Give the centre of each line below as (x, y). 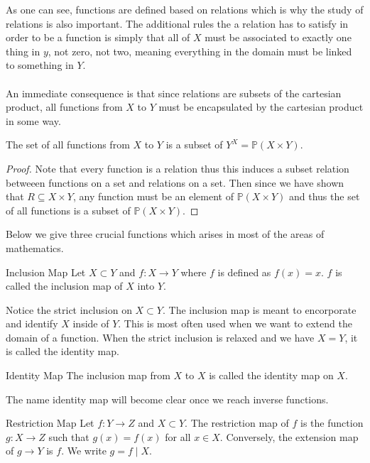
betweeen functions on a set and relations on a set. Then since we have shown (175, 182)
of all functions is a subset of (68, 210)
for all (178, 436)
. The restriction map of (237, 423)
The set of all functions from (68, 145)
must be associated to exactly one (278, 37)
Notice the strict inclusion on (69, 309)
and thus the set (325, 196)
